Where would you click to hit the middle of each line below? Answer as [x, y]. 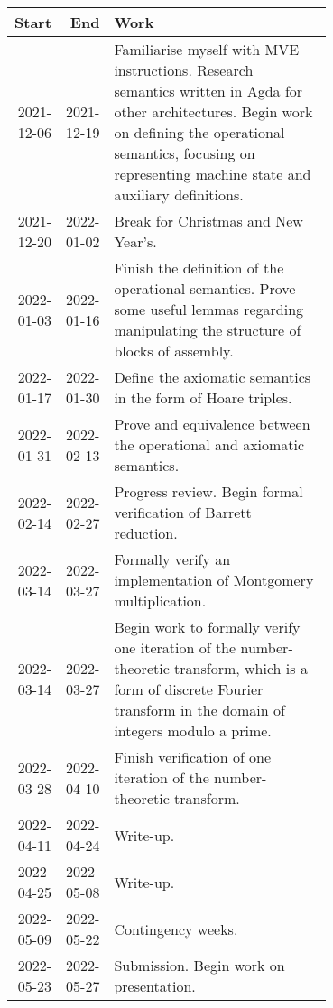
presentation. [155, 986]
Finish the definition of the [199, 268]
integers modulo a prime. [193, 731]
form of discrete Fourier [189, 689]
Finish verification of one [193, 757]
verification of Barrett [183, 512]
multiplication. [160, 601]
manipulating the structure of [208, 330]
